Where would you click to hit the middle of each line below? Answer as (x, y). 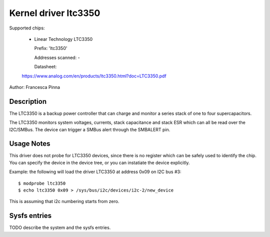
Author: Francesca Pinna (34, 87)
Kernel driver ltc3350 (55, 13)
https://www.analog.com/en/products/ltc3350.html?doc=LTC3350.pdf (94, 76)
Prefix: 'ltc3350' (51, 48)
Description (28, 102)
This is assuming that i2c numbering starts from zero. (64, 202)
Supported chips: (27, 28)
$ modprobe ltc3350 (42, 183)
